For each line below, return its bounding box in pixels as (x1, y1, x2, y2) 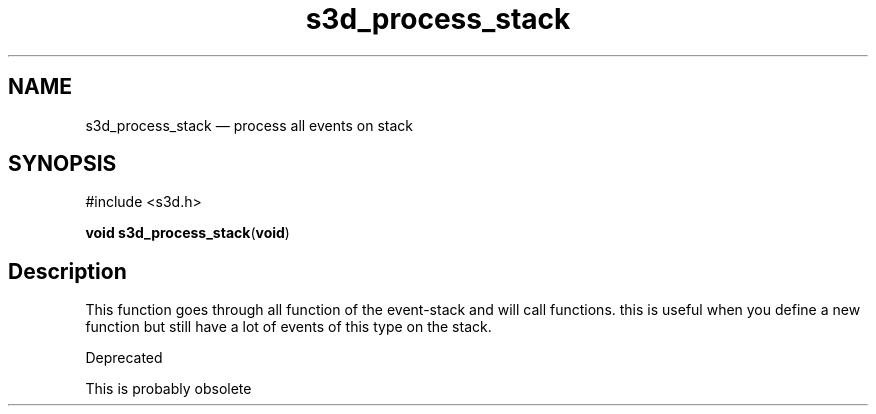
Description (8, 258, 127, 284)
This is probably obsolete (85, 380, 252, 398)
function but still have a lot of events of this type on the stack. (85, 318, 492, 336)
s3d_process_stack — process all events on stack (85, 116, 413, 134)
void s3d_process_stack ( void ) (85, 224, 290, 242)
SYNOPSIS (8, 151, 117, 177)
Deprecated (85, 349, 163, 367)
